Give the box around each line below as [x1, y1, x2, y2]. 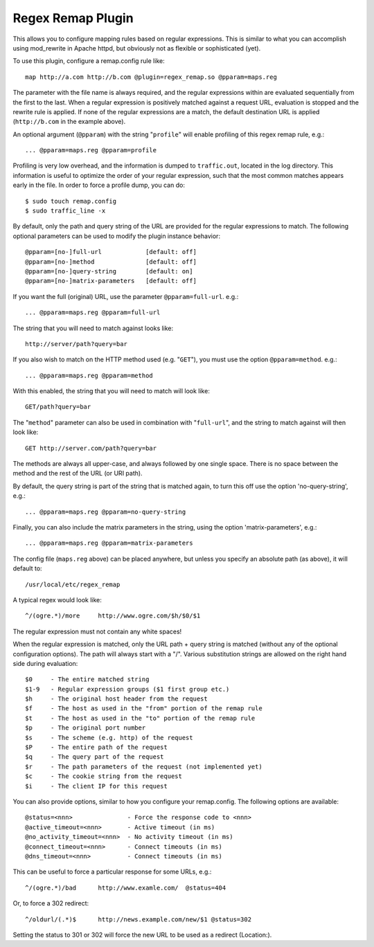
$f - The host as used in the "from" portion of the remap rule [25, 705, 262, 712]
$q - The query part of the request [25, 753, 164, 761]
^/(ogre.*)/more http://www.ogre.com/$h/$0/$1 [25, 612, 201, 620]
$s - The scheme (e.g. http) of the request [25, 734, 193, 741]
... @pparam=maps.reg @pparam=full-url [25, 309, 161, 316]
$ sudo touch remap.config [25, 197, 117, 205]
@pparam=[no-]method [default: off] [25, 258, 197, 266]
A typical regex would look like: [12, 595, 102, 604]
